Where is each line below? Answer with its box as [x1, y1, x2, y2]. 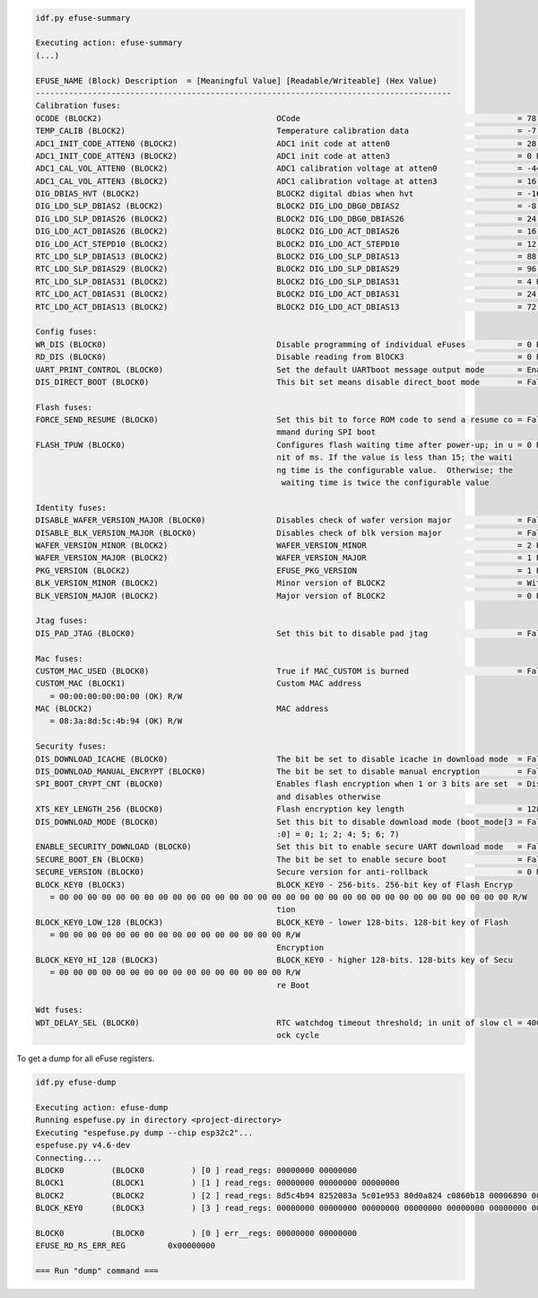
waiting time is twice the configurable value [281, 478, 490, 488]
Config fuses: [35, 327, 98, 337]
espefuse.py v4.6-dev [35, 1140, 131, 1151]
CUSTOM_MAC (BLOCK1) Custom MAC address [35, 679, 362, 688]
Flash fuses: [35, 402, 93, 412]
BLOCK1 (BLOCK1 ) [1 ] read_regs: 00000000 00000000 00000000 [35, 1178, 400, 1188]
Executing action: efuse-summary [35, 38, 183, 48]
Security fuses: [35, 741, 108, 751]
